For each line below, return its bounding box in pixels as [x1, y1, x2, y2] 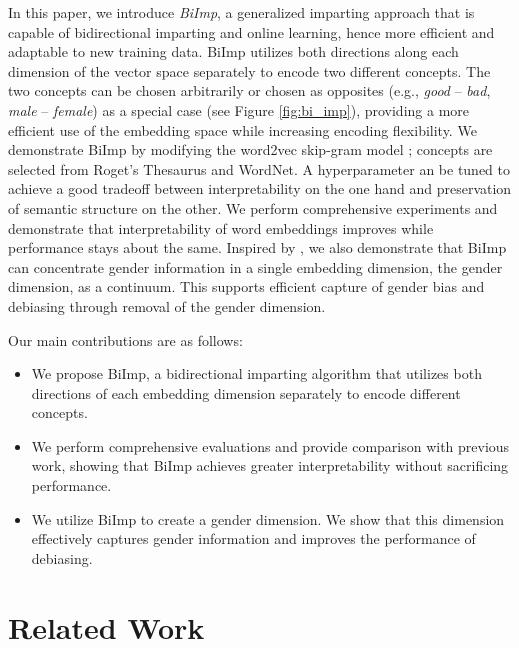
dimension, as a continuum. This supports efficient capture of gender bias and [8, 276, 485, 297]
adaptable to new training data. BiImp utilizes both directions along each [8, 41, 459, 62]
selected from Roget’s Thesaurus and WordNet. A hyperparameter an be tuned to [8, 158, 511, 179]
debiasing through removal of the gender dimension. [8, 295, 326, 316]
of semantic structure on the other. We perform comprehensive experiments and [8, 197, 498, 218]
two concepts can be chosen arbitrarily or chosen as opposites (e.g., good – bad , [8, 80, 491, 101]
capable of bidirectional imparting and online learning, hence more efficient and [8, 21, 495, 42]
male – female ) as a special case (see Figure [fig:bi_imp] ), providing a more [8, 99, 470, 120]
